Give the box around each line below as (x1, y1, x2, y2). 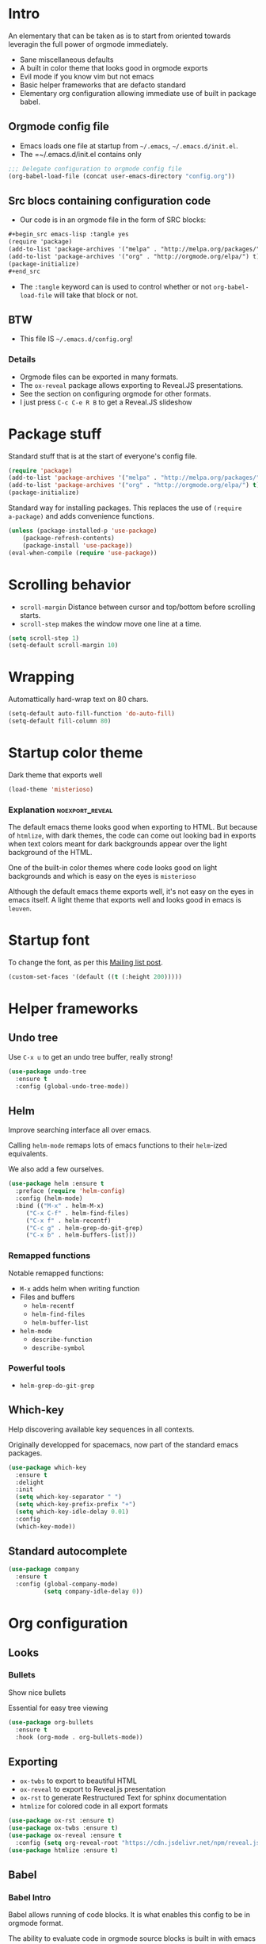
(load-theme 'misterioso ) (8, 785, 93, 793)
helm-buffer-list (31, 1318, 89, 1327)
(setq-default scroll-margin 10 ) (8, 642, 119, 650)
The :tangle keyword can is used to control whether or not (19, 282, 212, 291)
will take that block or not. (54, 290, 139, 300)
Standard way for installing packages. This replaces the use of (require (8, 503, 242, 512)
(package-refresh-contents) (22, 534, 115, 542)
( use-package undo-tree (8, 1068, 87, 1076)
